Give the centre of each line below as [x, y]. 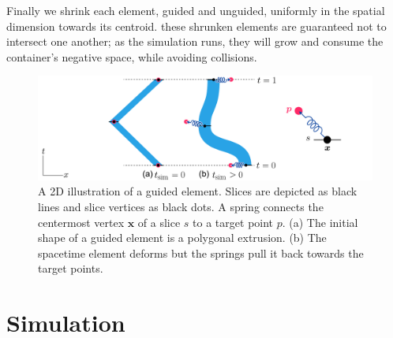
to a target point [233, 222]
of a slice [159, 222]
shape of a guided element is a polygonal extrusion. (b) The [182, 238]
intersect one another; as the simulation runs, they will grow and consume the [195, 41]
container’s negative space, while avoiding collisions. [132, 56]
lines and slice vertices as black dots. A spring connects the [181, 207]
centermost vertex [81, 222]
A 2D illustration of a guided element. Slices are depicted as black [198, 191]
